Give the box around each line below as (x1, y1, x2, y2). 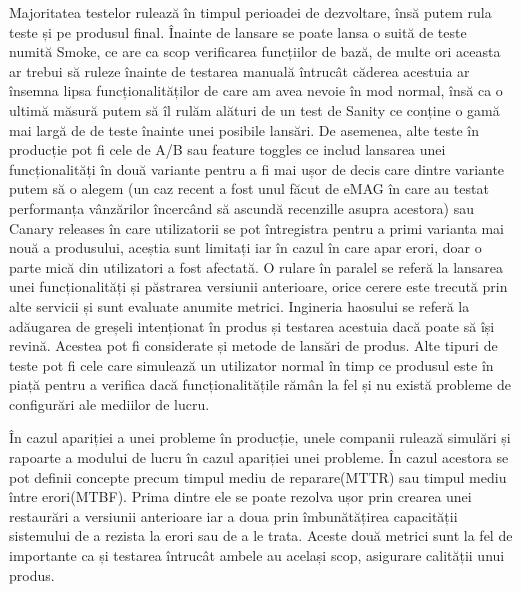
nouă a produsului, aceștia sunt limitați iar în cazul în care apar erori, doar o (9, 237, 482, 258)
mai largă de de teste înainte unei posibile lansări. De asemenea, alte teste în (9, 119, 479, 140)
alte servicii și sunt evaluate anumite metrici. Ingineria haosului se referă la (9, 295, 470, 316)
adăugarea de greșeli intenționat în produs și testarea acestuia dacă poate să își (9, 315, 495, 336)
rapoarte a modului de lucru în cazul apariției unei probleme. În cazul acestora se (9, 447, 509, 468)
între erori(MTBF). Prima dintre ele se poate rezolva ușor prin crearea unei (9, 486, 472, 507)
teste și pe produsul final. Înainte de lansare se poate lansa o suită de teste (9, 21, 467, 42)
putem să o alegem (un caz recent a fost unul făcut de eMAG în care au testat (9, 178, 489, 199)
